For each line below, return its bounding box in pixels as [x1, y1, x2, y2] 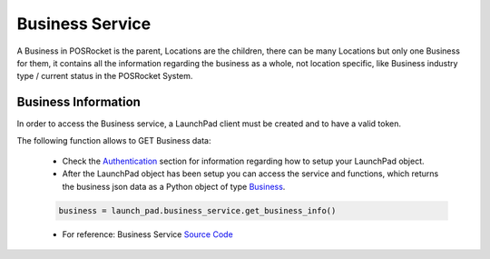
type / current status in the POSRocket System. [16, 71, 193, 82]
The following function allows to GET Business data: [16, 134, 211, 145]
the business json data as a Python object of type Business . [62, 181, 286, 192]
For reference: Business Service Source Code [62, 228, 233, 240]
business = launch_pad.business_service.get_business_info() [58, 205, 337, 215]
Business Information [16, 95, 141, 110]
